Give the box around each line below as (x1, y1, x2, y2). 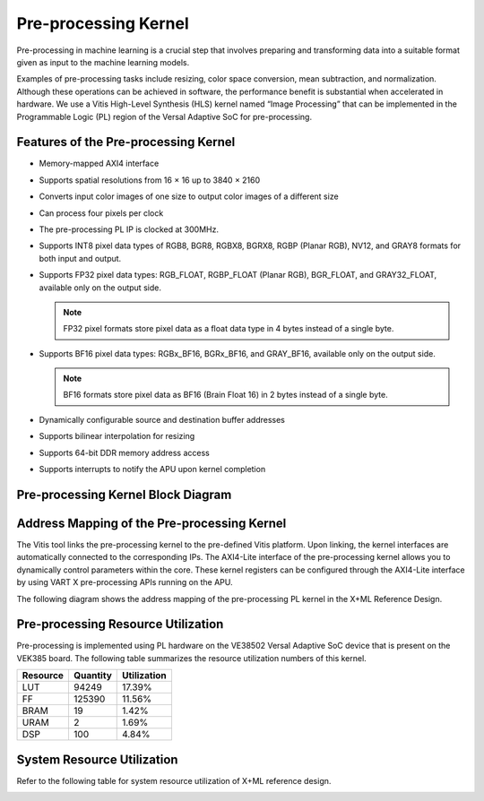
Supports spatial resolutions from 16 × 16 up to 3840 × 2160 (39, 175, 261, 185)
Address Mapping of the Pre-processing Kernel (16, 515, 287, 530)
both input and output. (39, 253, 122, 263)
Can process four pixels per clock (39, 207, 164, 219)
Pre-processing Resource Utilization (16, 616, 224, 632)
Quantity (73, 669, 112, 682)
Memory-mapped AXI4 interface (39, 158, 160, 169)
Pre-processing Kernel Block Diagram (16, 487, 232, 502)
